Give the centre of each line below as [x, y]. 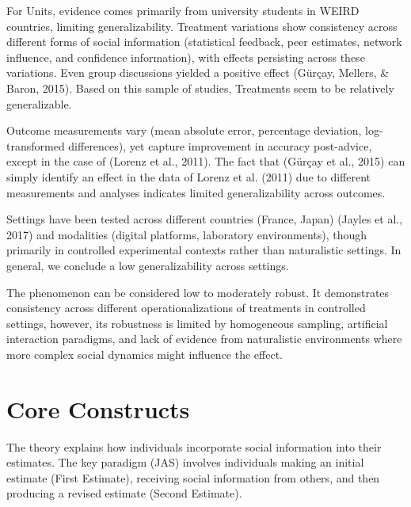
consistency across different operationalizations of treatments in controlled [186, 308]
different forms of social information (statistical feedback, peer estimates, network [204, 42]
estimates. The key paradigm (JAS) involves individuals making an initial [185, 462]
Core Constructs [98, 408]
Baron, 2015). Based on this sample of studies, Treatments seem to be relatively [200, 88]
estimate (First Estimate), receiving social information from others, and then [193, 477]
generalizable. [39, 103]
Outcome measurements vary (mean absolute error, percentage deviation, [184, 130]
